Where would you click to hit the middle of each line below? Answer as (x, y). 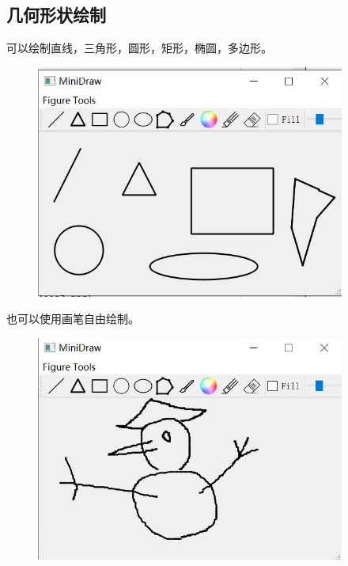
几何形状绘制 (56, 15)
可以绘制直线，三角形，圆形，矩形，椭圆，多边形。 (139, 48)
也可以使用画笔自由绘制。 (73, 319)
